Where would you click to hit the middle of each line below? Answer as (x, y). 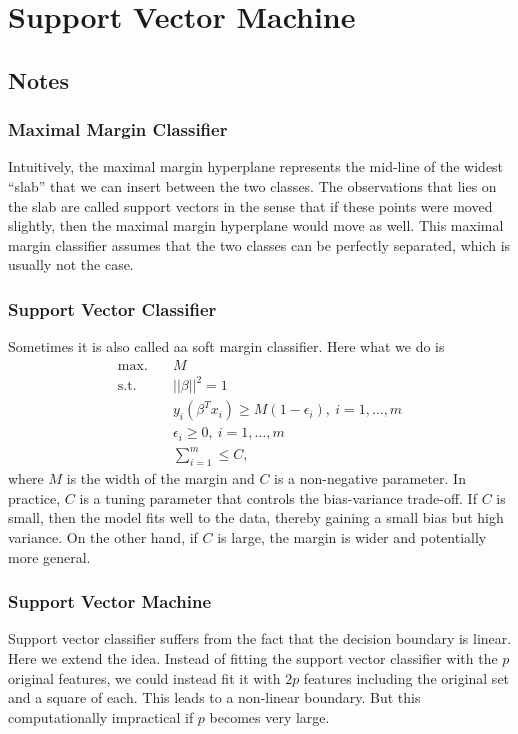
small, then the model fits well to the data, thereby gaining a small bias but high (256, 517)
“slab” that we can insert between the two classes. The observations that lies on (252, 185)
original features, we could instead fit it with (144, 677)
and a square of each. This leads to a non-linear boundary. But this (214, 697)
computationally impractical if (101, 716)
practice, (34, 497)
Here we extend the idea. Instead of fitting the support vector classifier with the (253, 657)
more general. (49, 556)
